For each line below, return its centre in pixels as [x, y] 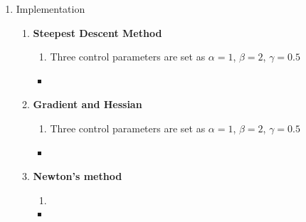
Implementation [51, 9]
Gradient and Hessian [88, 104]
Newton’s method [78, 176]
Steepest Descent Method [97, 32]
